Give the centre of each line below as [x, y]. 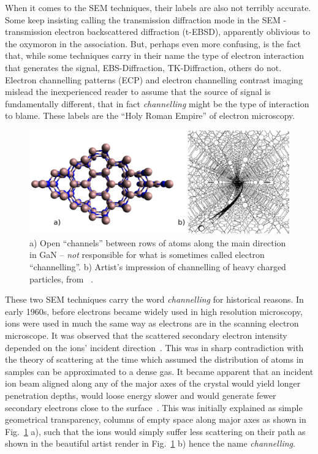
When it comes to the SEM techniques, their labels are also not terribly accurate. [158, 7]
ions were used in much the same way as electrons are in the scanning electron [152, 323]
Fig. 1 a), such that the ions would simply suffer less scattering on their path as [155, 431]
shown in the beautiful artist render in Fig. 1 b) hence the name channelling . [150, 443]
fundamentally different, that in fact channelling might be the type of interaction [157, 103]
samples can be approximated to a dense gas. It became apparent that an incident [159, 371]
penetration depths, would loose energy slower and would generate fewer [141, 395]
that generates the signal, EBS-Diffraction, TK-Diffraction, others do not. [143, 67]
